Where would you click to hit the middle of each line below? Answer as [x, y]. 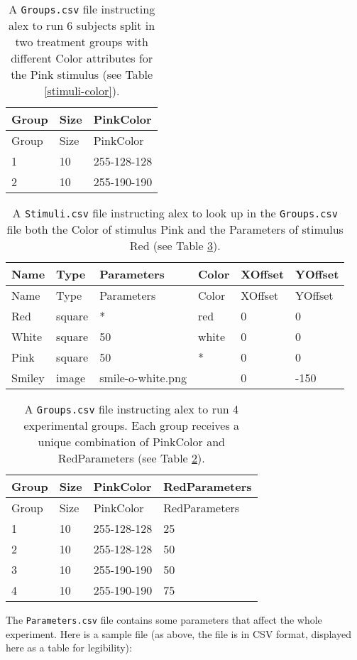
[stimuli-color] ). [82, 91]
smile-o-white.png [143, 378]
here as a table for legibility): [69, 648]
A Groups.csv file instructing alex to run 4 [132, 409]
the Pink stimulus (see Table [82, 74]
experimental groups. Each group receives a [132, 425]
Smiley [28, 378]
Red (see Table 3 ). [175, 245]
